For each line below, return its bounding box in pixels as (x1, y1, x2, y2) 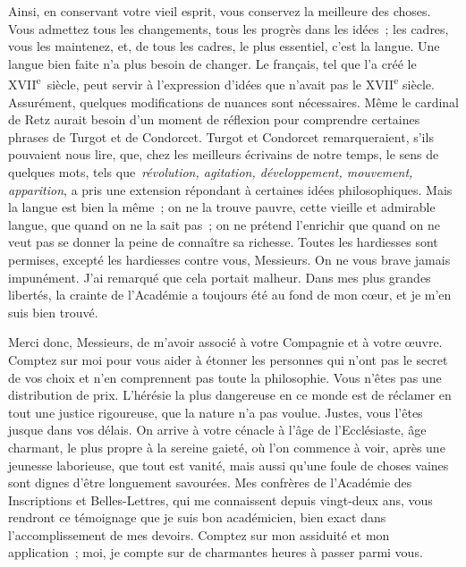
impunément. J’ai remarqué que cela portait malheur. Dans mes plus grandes (8, 267, 431, 286)
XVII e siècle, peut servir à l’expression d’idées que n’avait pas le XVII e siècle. (8, 72, 435, 94)
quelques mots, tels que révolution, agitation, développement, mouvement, (8, 163, 413, 181)
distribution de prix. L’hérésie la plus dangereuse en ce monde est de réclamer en (8, 385, 452, 404)
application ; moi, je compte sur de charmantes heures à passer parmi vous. (8, 543, 423, 562)
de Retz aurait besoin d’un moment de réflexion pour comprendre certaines (8, 110, 420, 129)
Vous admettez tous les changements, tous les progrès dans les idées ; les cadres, (8, 19, 449, 38)
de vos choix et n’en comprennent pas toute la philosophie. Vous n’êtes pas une (8, 368, 442, 386)
